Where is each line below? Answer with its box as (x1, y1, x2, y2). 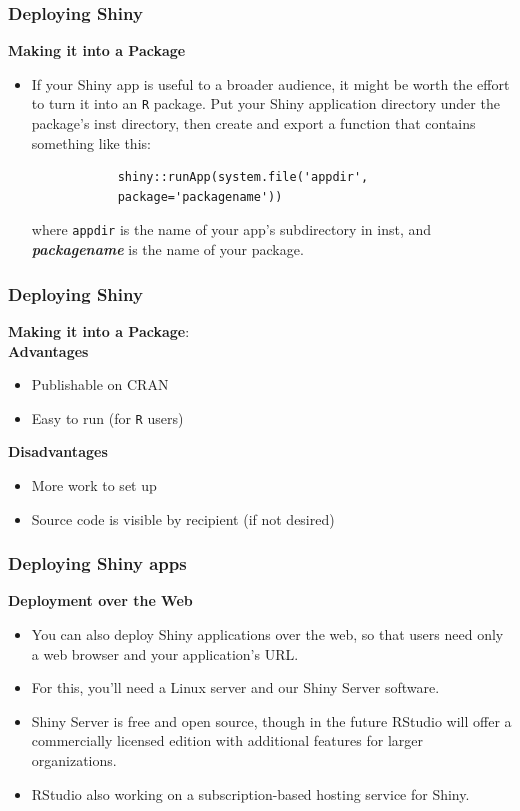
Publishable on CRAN (31, 374, 169, 395)
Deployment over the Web (8, 590, 193, 611)
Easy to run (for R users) (31, 407, 184, 428)
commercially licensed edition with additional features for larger (31, 730, 423, 751)
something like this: (31, 132, 151, 153)
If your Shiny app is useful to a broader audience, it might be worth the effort (31, 73, 510, 94)
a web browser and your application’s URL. (31, 643, 299, 664)
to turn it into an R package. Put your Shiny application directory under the (31, 93, 500, 114)
